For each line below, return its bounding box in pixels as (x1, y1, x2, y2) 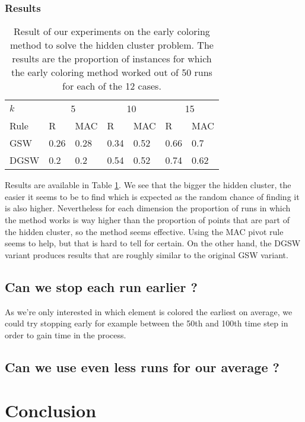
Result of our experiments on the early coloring (14, 24, 210, 39)
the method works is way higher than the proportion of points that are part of (5, 214, 290, 226)
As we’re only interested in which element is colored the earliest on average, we (5, 305, 293, 318)
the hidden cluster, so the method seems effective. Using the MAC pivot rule (5, 225, 284, 237)
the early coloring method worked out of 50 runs (11, 65, 212, 80)
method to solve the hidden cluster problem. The (9, 38, 214, 52)
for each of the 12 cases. (62, 79, 161, 93)
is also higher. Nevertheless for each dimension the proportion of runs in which (5, 202, 291, 214)
